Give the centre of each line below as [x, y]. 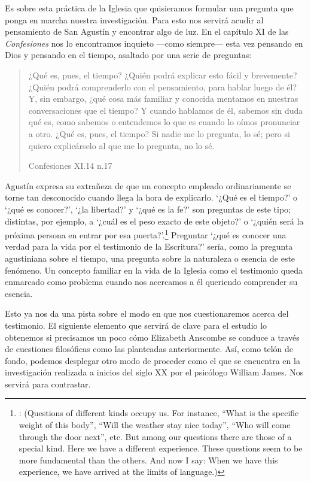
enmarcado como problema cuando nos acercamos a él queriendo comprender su [151, 282]
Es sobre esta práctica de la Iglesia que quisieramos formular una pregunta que [149, 8]
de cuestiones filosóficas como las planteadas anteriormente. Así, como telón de [149, 349]
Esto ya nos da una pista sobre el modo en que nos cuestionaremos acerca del [147, 313]
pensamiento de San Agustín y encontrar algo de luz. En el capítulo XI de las [147, 31]
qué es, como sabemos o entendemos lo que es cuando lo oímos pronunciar [164, 122]
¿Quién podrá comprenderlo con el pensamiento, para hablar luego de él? [163, 87]
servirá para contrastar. [48, 384]
